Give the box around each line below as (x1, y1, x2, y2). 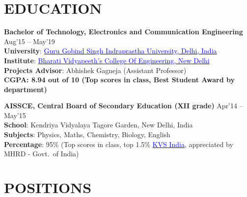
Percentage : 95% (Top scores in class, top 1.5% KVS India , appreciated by (4, 139, 233, 149)
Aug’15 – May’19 (4, 36, 55, 46)
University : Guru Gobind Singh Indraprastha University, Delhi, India (4, 46, 217, 56)
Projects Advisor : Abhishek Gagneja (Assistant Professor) (4, 65, 187, 75)
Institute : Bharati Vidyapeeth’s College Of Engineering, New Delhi (4, 55, 210, 65)
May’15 (4, 110, 26, 120)
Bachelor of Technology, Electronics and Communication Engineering (4, 26, 243, 37)
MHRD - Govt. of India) (4, 148, 79, 159)
